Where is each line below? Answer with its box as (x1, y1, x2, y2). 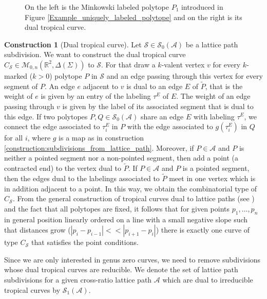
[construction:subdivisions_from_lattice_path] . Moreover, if (4, 142, 194, 153)
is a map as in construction (59, 132, 144, 143)
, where (27, 132, 51, 143)
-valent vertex (161, 59, 205, 69)
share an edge (140, 111, 184, 121)
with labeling (193, 111, 235, 121)
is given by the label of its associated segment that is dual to (62, 100, 254, 111)
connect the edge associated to (4, 121, 100, 132)
